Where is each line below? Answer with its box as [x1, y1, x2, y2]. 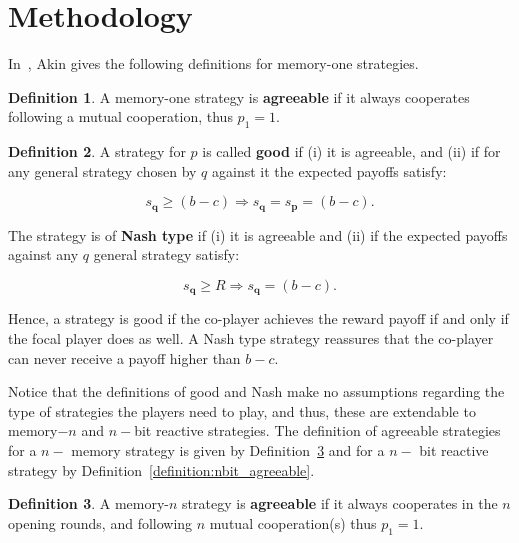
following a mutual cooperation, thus [8, 106, 233, 127]
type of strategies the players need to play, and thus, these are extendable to [8, 400, 476, 421]
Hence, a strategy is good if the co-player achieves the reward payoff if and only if [8, 308, 509, 329]
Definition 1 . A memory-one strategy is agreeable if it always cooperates [8, 86, 470, 107]
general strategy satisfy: [93, 244, 240, 265]
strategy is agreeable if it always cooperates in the [182, 493, 498, 514]
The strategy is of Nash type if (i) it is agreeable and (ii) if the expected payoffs [8, 224, 508, 245]
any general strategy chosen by [8, 160, 197, 181]
